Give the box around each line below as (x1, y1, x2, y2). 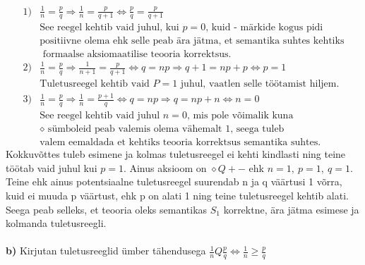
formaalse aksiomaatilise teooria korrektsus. (42, 49, 232, 60)
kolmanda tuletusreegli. (6, 216, 107, 230)
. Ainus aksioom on (123, 160, 207, 175)
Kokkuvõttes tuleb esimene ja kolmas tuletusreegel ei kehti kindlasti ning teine (6, 147, 346, 161)
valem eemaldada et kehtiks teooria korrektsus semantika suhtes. (40, 137, 321, 148)
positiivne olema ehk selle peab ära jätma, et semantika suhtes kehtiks (40, 36, 345, 47)
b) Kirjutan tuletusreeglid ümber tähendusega (6, 243, 206, 258)
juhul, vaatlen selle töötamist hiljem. (180, 78, 340, 89)
